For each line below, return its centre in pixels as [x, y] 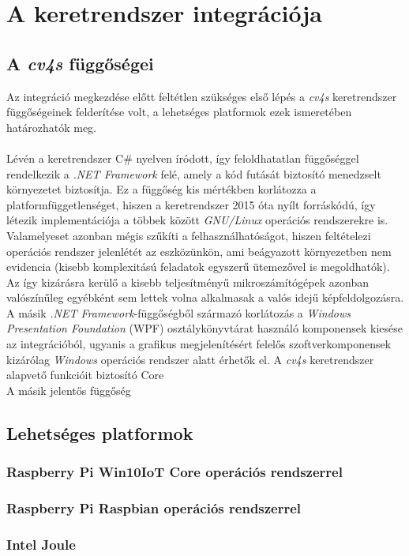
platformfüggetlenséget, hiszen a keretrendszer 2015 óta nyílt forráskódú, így [191, 204]
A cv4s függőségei [80, 63]
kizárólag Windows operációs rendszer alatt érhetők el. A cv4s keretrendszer [190, 359]
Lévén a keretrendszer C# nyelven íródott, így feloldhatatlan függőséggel [183, 158]
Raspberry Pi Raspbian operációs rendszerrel [154, 508]
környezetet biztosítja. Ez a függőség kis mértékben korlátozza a [161, 189]
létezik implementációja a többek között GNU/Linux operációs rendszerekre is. [197, 220]
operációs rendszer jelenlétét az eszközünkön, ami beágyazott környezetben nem [199, 251]
